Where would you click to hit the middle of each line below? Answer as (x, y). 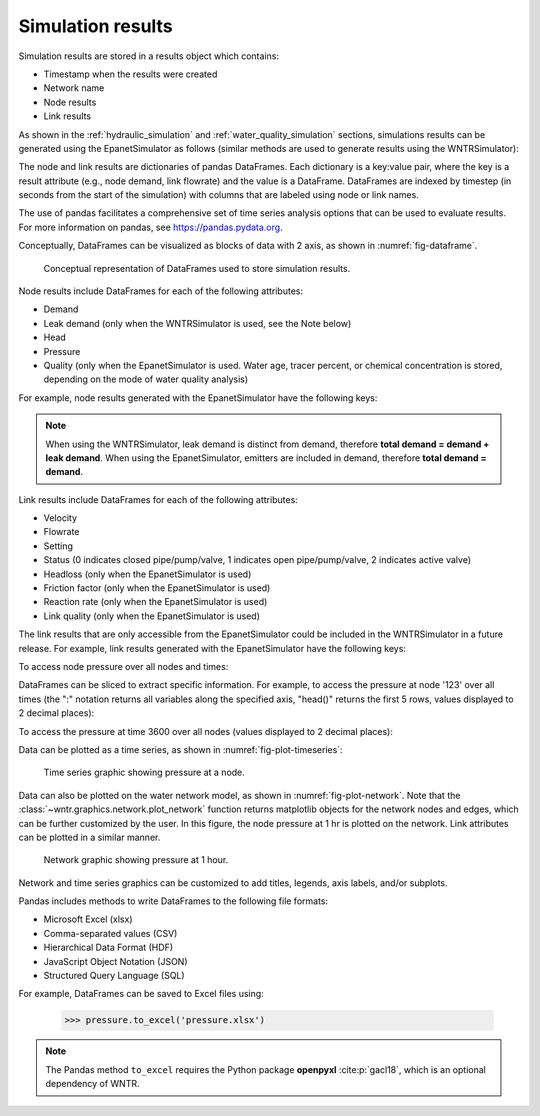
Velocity (60, 518)
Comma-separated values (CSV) (110, 933)
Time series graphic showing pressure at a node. (144, 772)
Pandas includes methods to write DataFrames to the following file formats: (173, 901)
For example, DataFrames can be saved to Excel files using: (141, 994)
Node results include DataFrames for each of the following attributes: (161, 291)
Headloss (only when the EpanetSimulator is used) (147, 574)
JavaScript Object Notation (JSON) (115, 961)
